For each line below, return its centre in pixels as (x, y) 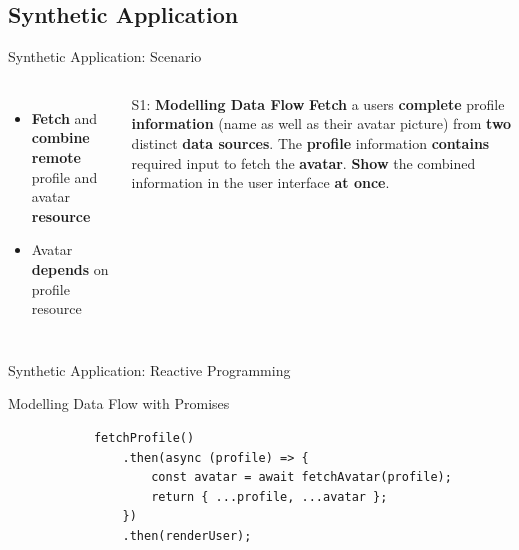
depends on (70, 268)
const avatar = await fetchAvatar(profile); (301, 477)
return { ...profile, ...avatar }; (269, 496)
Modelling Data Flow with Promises (119, 403)
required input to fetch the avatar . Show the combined (303, 162)
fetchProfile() (144, 437)
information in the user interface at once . (260, 182)
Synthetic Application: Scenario (105, 56)
